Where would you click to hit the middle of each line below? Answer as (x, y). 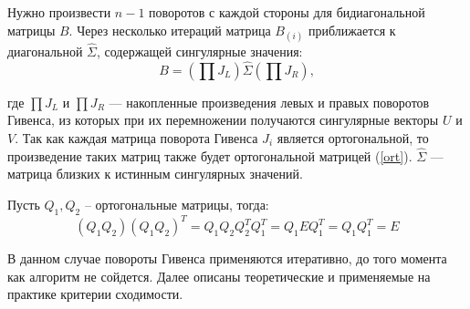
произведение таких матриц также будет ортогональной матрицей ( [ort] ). (210, 155)
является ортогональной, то (353, 138)
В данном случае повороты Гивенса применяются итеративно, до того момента (227, 258)
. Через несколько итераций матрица (170, 30)
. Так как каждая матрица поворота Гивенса (136, 138)
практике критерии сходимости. (95, 294)
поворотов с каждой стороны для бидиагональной (287, 12)
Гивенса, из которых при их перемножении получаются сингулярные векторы (223, 120)
